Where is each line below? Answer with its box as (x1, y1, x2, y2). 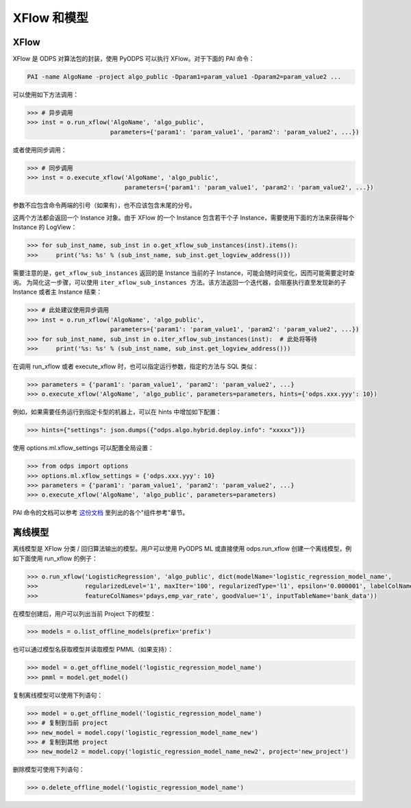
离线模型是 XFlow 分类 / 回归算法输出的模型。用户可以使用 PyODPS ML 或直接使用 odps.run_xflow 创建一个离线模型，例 (12, 545, 352, 553)
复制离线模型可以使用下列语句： (12, 691, 103, 699)
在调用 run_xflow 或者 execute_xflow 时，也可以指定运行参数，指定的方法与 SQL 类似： (12, 362, 260, 370)
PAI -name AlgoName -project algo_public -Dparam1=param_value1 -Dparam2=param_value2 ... (27, 73, 342, 81)
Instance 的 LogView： (12, 223, 77, 231)
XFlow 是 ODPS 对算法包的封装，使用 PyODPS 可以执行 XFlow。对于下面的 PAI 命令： (12, 55, 255, 63)
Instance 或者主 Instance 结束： (12, 288, 103, 296)
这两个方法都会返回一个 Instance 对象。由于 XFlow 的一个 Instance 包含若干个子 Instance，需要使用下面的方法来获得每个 (12, 213, 355, 222)
